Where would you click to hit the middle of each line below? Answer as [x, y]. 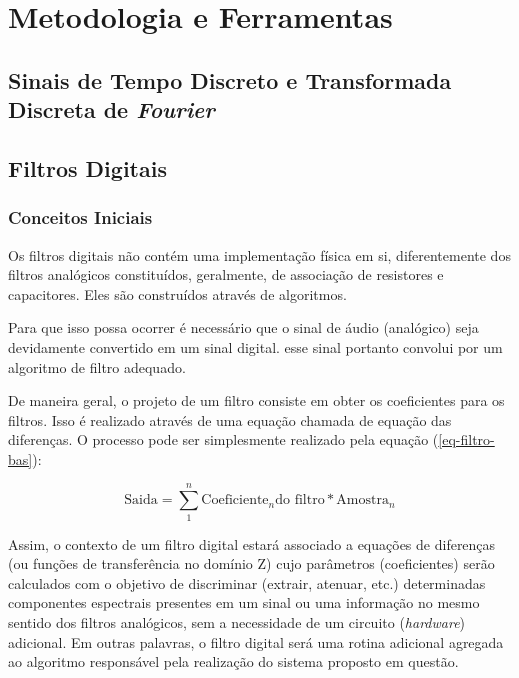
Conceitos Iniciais [80, 217]
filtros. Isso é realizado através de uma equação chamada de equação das [230, 419]
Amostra [362, 500]
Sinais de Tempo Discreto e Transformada [230, 79]
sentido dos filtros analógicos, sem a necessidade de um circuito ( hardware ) [237, 621]
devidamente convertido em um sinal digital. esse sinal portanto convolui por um [255, 346]
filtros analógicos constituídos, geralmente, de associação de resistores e [226, 274]
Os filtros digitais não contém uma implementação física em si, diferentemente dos [259, 254]
